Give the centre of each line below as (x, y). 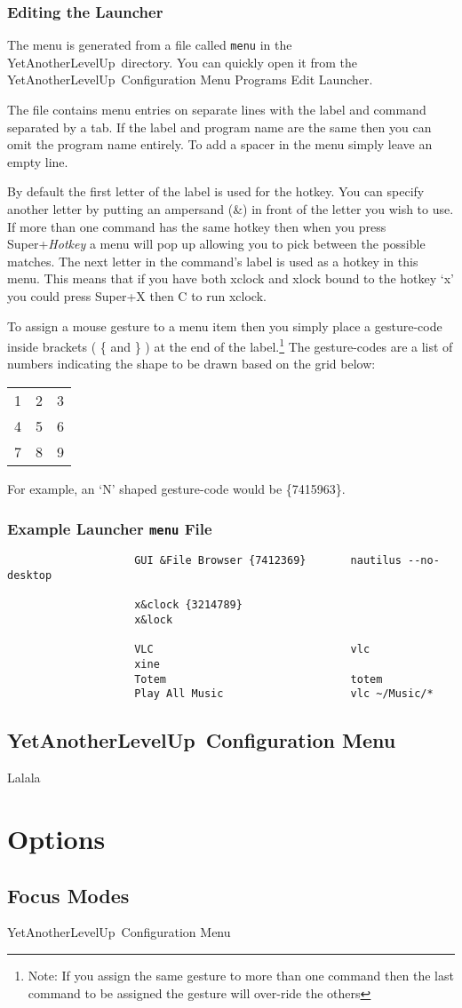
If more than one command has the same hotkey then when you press (197, 226)
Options (56, 838)
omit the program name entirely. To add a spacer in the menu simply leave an (220, 144)
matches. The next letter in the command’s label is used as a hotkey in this (213, 261)
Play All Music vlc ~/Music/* (284, 694)
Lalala (24, 778)
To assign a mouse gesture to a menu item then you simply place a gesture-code (225, 325)
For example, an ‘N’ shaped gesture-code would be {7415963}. (176, 489)
